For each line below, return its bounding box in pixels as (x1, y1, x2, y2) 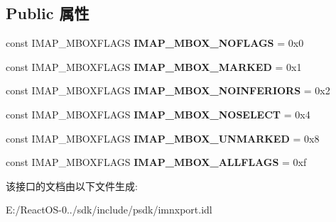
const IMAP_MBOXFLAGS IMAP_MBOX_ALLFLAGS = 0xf (6, 155, 307, 170)
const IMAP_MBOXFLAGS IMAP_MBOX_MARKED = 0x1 (6, 59, 302, 74)
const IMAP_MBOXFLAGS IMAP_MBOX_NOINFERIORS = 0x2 (6, 83, 330, 98)
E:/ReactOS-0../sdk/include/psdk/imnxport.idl (6, 202, 212, 217)
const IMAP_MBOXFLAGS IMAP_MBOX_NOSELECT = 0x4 (6, 106, 310, 121)
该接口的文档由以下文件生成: (6, 178, 138, 193)
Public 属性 (6, 2, 90, 24)
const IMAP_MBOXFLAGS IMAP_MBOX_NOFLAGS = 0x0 (6, 35, 304, 50)
